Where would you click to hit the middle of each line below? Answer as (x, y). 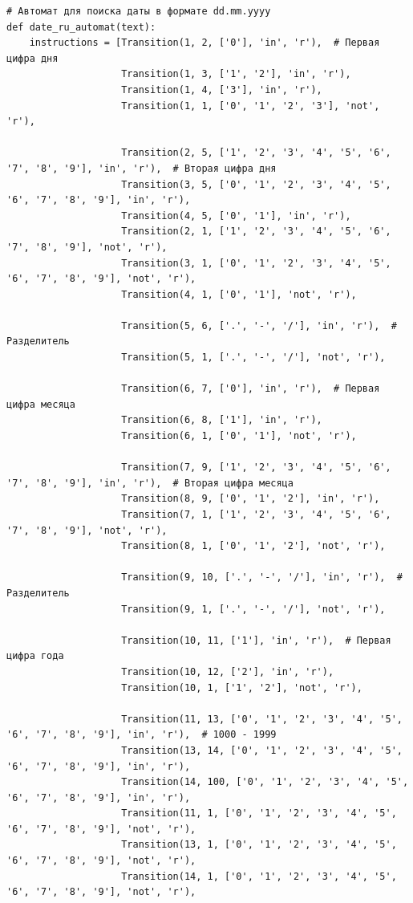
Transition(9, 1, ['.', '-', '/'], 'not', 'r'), (253, 609)
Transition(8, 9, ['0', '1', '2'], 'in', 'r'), (251, 499)
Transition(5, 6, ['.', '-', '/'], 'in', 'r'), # (259, 325)
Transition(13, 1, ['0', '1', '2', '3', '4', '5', (259, 845)
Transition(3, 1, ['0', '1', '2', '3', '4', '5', (256, 263)
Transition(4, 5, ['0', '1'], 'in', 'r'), (236, 216)
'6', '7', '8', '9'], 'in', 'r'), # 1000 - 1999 (142, 735)
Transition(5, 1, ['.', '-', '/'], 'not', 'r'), (253, 358)
